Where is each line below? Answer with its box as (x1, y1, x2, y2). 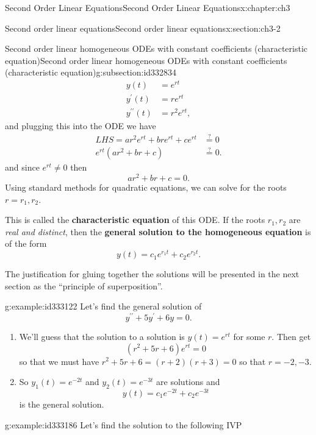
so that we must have (19, 355, 99, 367)
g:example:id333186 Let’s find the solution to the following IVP (5, 418, 242, 431)
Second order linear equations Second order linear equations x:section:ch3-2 (5, 21, 281, 34)
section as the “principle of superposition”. (5, 279, 163, 292)
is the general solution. (19, 398, 104, 411)
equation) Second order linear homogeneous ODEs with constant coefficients (5, 54, 287, 66)
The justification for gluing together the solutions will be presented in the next (5, 267, 300, 280)
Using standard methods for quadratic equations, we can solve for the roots (5, 181, 287, 194)
